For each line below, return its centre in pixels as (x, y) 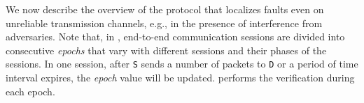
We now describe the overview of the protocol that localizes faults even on (165, 9)
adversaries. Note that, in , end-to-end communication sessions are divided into (175, 37)
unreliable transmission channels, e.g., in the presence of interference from (164, 23)
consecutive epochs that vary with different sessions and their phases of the (166, 50)
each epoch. (30, 91)
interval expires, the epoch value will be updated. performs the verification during (180, 78)
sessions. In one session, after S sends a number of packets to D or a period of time (182, 64)
